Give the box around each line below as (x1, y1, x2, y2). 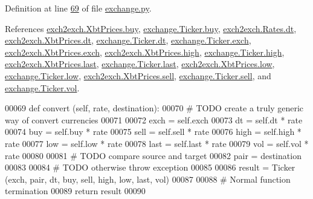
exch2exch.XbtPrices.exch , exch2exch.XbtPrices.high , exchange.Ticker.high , (5, 45, 285, 58)
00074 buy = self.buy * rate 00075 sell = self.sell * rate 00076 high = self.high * (5, 125, 302, 138)
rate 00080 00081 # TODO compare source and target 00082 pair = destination (5, 149, 302, 161)
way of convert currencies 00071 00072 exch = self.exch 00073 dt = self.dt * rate (5, 113, 303, 126)
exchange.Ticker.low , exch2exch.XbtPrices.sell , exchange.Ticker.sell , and (5, 69, 271, 82)
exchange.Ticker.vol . (5, 81, 80, 94)
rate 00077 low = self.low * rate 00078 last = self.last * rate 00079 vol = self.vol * (5, 137, 309, 149)
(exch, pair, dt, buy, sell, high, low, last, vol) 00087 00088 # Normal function (5, 172, 291, 185)
